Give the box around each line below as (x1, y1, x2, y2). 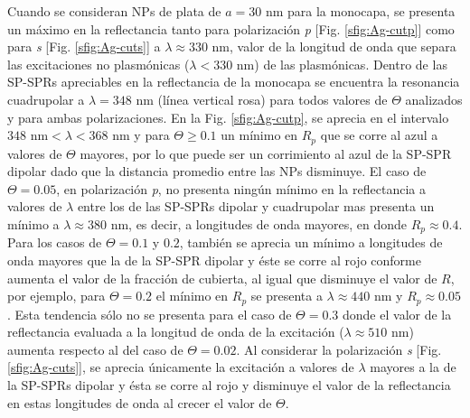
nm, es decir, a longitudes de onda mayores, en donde (110, 214, 407, 233)
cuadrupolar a (7, 89, 85, 108)
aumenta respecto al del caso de (7, 339, 183, 358)
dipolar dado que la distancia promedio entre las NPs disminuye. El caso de (7, 162, 427, 181)
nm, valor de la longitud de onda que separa (211, 37, 456, 56)
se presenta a (250, 286, 323, 305)
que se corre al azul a (320, 125, 438, 144)
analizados (405, 89, 463, 108)
